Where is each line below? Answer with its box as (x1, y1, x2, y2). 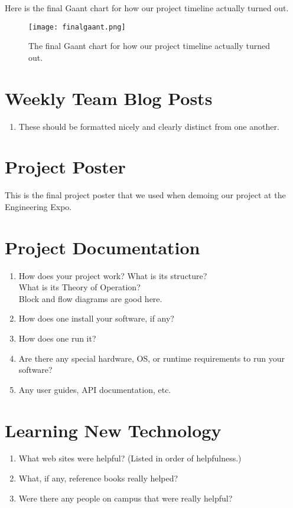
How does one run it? (18, 332, 96, 344)
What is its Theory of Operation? (18, 281, 141, 293)
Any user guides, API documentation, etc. (18, 383, 171, 395)
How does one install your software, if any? (18, 312, 174, 325)
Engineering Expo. (5, 200, 72, 212)
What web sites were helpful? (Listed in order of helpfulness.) (18, 452, 242, 464)
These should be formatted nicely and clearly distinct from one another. (18, 120, 279, 132)
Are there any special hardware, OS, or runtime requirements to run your (18, 352, 285, 364)
